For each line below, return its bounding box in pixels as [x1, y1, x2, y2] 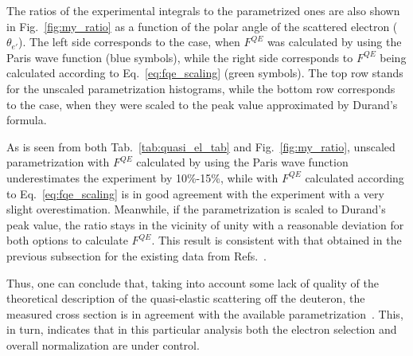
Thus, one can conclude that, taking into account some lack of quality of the [6, 274, 379, 291]
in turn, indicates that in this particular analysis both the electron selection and [6, 321, 397, 338]
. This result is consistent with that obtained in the [151, 232, 402, 248]
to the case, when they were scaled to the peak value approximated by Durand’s [6, 96, 398, 112]
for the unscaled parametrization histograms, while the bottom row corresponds [6, 80, 395, 96]
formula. [6, 111, 47, 128]
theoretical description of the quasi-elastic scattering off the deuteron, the [6, 290, 365, 307]
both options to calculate [6, 232, 128, 248]
